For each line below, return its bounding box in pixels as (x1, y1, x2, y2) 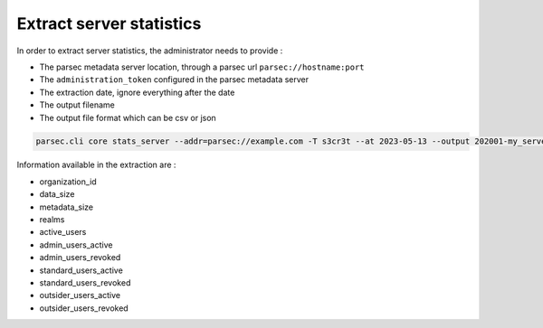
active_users (39, 227, 87, 238)
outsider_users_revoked (39, 303, 129, 314)
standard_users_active (39, 265, 124, 276)
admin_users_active (39, 239, 113, 250)
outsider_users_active (39, 290, 121, 301)
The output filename (39, 99, 115, 110)
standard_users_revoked (39, 276, 131, 288)
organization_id (39, 176, 97, 187)
